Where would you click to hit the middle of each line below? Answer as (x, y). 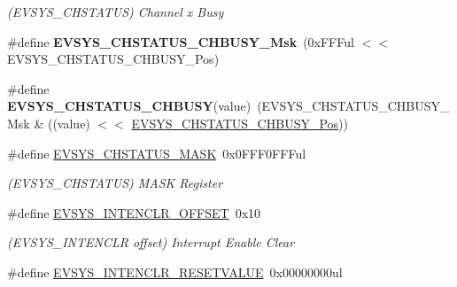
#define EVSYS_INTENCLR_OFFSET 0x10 (134, 212)
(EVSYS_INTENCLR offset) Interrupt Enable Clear (151, 242)
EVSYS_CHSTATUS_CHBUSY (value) (129, 106)
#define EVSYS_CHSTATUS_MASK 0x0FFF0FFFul (157, 153)
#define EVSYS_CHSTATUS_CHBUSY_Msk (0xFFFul (181, 41)
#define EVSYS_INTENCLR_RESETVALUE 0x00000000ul (175, 271)
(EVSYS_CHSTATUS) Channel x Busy (116, 12)
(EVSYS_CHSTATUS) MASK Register (115, 183)
